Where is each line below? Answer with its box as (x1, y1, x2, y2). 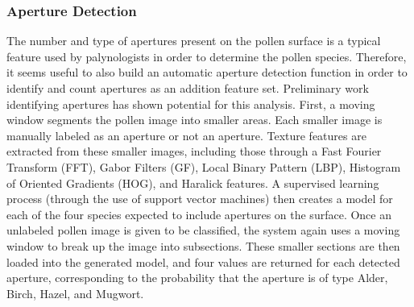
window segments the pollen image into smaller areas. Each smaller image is (6, 111, 383, 128)
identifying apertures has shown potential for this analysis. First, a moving (6, 95, 375, 112)
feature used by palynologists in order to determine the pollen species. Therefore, (6, 48, 407, 64)
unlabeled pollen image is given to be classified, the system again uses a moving (6, 222, 400, 239)
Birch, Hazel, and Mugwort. (6, 284, 144, 301)
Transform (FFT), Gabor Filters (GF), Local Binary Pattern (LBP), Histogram (6, 158, 401, 175)
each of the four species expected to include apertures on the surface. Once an (6, 205, 391, 222)
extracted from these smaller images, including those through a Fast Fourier (6, 143, 382, 160)
